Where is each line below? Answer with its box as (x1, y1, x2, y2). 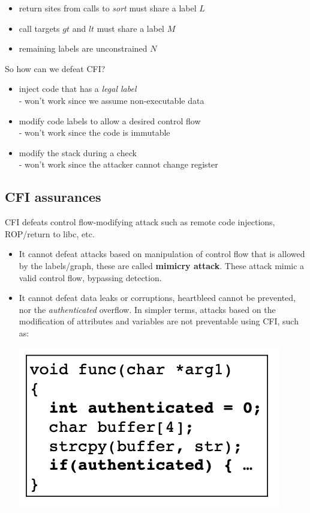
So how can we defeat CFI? (5, 62, 106, 74)
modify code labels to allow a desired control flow (19, 114, 201, 127)
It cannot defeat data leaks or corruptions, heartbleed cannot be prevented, (19, 291, 296, 304)
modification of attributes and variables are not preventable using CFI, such (19, 315, 299, 327)
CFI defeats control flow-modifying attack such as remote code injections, (5, 216, 275, 228)
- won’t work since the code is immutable (19, 126, 170, 139)
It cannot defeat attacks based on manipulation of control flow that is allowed (19, 247, 305, 260)
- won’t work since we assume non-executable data (19, 94, 204, 106)
